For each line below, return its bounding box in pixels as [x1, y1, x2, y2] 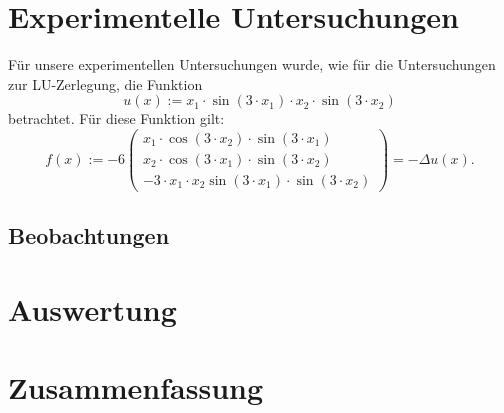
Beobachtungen [8, 220, 170, 251]
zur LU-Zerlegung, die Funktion [8, 73, 203, 94]
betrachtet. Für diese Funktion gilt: [8, 108, 225, 129]
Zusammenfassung [8, 367, 264, 408]
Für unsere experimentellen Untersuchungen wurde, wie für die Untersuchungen [8, 54, 496, 75]
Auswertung [8, 289, 177, 330]
